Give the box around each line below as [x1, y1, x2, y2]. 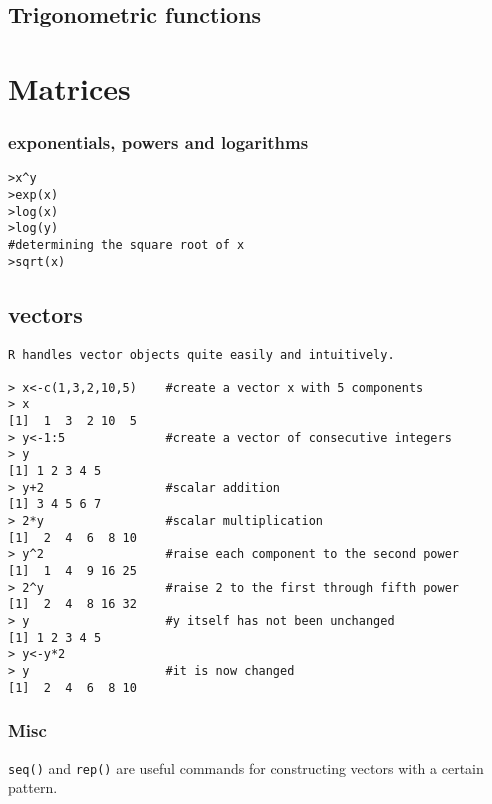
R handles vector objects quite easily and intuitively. [8, 347, 395, 362]
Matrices [8, 67, 131, 108]
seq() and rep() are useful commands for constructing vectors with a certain [8, 757, 484, 778]
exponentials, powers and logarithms [8, 130, 309, 155]
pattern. [8, 777, 58, 798]
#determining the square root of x [8, 238, 245, 252]
